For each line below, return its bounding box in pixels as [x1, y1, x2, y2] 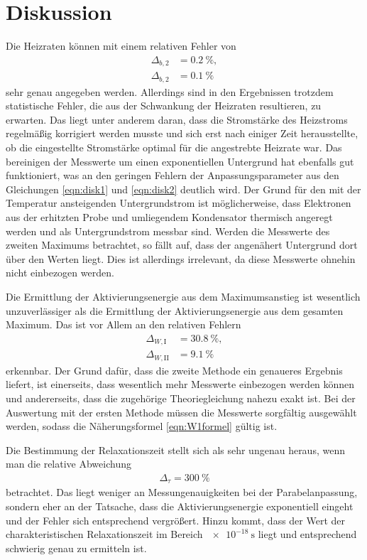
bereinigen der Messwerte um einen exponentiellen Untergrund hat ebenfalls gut [6, 154, 354, 168]
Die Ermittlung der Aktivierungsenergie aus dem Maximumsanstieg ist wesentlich [6, 289, 361, 303]
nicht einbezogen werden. [6, 265, 114, 280]
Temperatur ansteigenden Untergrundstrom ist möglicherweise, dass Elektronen [6, 195, 351, 210]
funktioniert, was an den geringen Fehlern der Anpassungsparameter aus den [6, 168, 339, 183]
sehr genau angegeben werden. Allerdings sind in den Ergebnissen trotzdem [6, 84, 334, 99]
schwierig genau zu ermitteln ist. [6, 540, 147, 555]
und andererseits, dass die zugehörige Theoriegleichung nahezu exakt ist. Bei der [6, 390, 356, 405]
